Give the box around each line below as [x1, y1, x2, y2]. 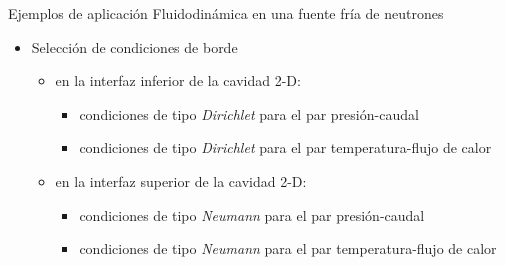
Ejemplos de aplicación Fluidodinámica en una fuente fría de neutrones [8, 3, 444, 23]
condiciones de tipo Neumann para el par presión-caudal [79, 204, 425, 225]
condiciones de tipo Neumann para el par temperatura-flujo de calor [79, 238, 497, 259]
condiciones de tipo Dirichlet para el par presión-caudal [79, 103, 419, 124]
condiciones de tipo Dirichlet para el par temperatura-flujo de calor [79, 137, 492, 158]
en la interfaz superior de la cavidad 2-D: [55, 170, 307, 191]
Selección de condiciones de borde [31, 36, 238, 57]
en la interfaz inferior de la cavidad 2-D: [55, 70, 301, 91]
